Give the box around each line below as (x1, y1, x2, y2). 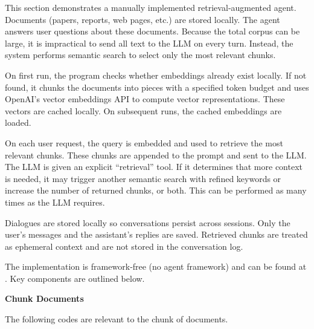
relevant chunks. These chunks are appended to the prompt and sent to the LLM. (5, 148, 307, 161)
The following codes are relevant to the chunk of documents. (5, 313, 228, 325)
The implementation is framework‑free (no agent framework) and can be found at (5, 260, 307, 273)
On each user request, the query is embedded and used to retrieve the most (5, 136, 283, 149)
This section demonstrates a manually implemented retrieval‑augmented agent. (5, 1, 296, 13)
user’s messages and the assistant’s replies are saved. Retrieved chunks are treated (5, 228, 308, 241)
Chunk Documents (5, 292, 84, 305)
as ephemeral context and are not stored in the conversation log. (5, 239, 243, 252)
